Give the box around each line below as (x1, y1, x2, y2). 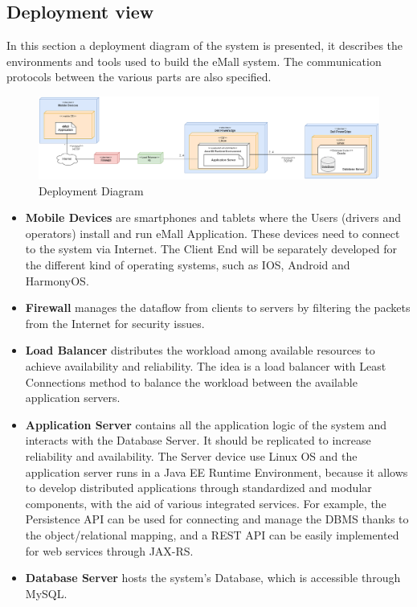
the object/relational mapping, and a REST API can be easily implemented (25, 526, 399, 543)
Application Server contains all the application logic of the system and (25, 416, 387, 433)
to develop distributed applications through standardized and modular (25, 479, 372, 496)
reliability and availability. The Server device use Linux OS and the (25, 447, 358, 464)
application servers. (25, 389, 121, 406)
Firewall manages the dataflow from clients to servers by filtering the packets (25, 299, 411, 316)
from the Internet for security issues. (25, 314, 205, 331)
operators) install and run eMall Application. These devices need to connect (25, 224, 400, 241)
